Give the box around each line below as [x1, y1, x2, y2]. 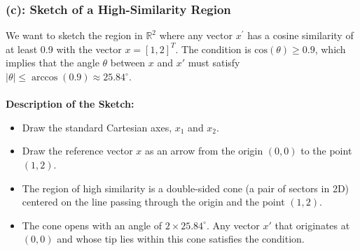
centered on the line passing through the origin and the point [22, 194, 285, 209]
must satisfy [188, 55, 240, 70]
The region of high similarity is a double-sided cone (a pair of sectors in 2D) [22, 180, 349, 195]
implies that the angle [6, 55, 99, 70]
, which [314, 41, 346, 56]
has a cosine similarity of [247, 28, 354, 43]
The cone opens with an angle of [22, 217, 162, 232]
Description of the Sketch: [6, 96, 134, 111]
